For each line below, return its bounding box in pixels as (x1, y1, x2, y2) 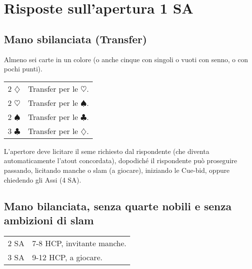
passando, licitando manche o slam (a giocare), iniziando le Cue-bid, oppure (4, 165, 230, 175)
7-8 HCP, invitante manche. (32, 237, 127, 249)
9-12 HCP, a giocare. (32, 251, 102, 263)
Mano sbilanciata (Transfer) (4, 31, 147, 46)
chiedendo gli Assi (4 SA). (4, 174, 82, 185)
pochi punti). (4, 64, 43, 74)
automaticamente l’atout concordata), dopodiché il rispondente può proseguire (4, 155, 237, 166)
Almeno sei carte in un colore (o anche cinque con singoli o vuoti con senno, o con (4, 54, 248, 64)
